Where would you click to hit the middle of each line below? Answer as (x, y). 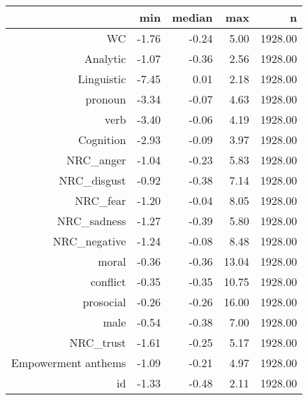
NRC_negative (89, 241)
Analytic (105, 58)
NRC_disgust (93, 180)
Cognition (102, 140)
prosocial (104, 302)
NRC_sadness (91, 221)
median (192, 17)
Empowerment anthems (69, 363)
